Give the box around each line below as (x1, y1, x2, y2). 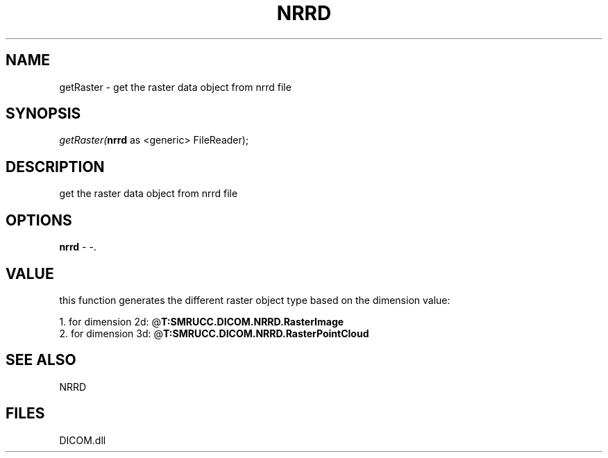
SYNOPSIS (6, 105, 81, 123)
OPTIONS (6, 211, 72, 229)
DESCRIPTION (6, 158, 105, 176)
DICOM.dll (59, 434, 106, 446)
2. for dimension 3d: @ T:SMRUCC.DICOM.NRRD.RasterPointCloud (59, 327, 369, 339)
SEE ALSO (6, 351, 76, 369)
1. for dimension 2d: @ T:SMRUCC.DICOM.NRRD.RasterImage (59, 315, 344, 328)
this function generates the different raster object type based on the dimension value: (59, 294, 450, 306)
